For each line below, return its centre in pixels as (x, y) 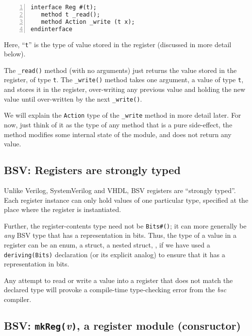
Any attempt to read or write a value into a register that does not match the (118, 280)
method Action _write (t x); (88, 22)
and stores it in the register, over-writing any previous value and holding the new (125, 89)
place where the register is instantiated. (63, 209)
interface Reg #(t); (64, 7)
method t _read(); (71, 14)
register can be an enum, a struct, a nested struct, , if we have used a (107, 244)
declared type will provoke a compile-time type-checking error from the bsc (115, 290)
